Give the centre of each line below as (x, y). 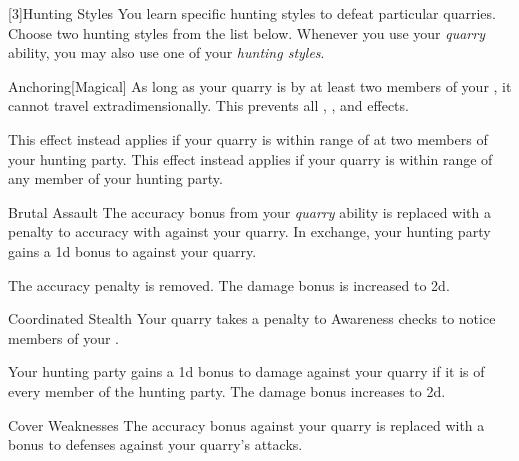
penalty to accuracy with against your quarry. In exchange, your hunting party (249, 231)
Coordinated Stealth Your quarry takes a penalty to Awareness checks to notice (252, 318)
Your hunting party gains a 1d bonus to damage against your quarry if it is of (246, 371)
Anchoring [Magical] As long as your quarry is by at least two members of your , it (260, 85)
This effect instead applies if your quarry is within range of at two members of (248, 138)
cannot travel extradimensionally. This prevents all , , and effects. (208, 105)
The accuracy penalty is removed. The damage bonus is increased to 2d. (229, 284)
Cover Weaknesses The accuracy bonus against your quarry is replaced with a (246, 424)
